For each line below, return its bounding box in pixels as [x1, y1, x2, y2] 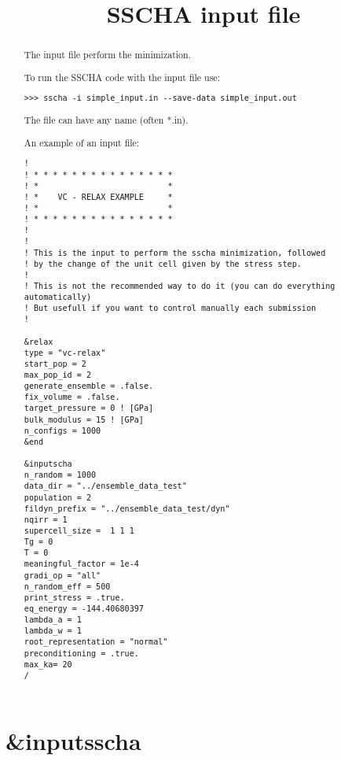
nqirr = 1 [24, 515, 68, 524]
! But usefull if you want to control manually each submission [24, 304, 317, 313]
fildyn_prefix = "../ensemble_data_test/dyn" [24, 504, 230, 513]
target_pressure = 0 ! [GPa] [24, 404, 154, 413]
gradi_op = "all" [24, 571, 101, 580]
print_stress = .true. [24, 593, 125, 602]
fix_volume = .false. [24, 393, 120, 402]
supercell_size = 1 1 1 [24, 526, 134, 536]
